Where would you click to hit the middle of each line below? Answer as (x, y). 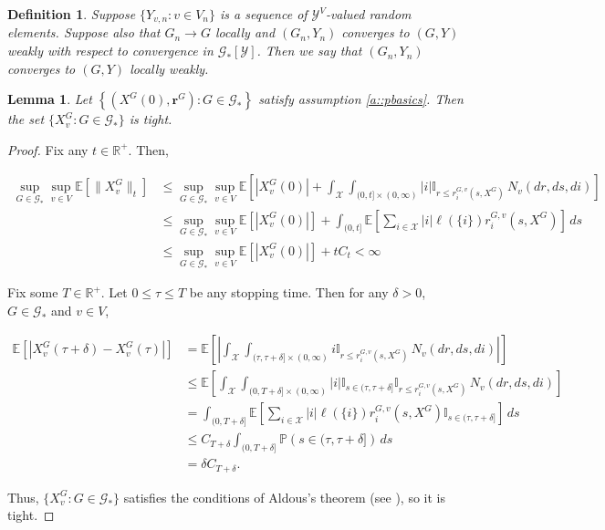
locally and (245, 32)
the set (26, 119)
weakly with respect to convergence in (110, 51)
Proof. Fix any (48, 149)
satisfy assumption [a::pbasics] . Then (361, 99)
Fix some (33, 292)
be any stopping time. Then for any (289, 292)
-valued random (368, 14)
